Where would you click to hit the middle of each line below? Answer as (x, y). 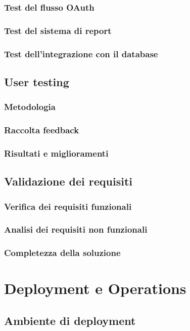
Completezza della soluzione (62, 253)
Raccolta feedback (42, 130)
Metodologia (30, 107)
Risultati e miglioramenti (56, 153)
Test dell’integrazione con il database (81, 53)
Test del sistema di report (58, 30)
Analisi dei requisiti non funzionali (76, 229)
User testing (37, 81)
